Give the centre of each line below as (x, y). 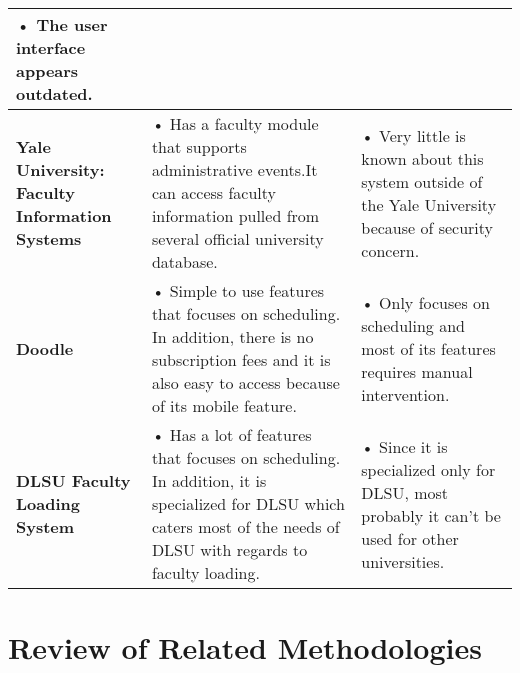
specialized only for (428, 469)
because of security (427, 227)
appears (47, 70)
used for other (410, 538)
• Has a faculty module (235, 123)
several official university (237, 238)
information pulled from (235, 215)
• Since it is (404, 446)
